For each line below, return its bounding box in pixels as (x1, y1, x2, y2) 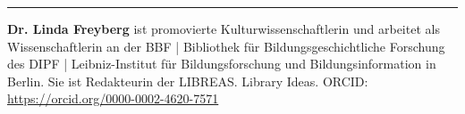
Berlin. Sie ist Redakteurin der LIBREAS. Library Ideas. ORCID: (7, 71, 368, 90)
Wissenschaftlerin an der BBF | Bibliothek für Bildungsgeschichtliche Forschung (7, 37, 445, 55)
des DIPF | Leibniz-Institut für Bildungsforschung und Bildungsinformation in (7, 54, 436, 73)
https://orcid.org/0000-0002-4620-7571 (7, 89, 219, 108)
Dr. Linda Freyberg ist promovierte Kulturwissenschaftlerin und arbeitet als (7, 20, 440, 37)
